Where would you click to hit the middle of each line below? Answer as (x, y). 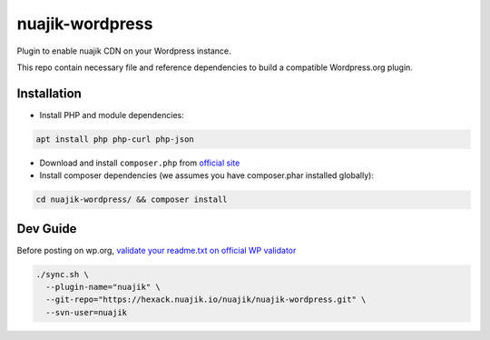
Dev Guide (47, 229)
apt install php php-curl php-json (115, 139)
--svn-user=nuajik (86, 312)
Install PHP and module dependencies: (112, 115)
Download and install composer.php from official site (140, 163)
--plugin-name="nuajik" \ (103, 287)
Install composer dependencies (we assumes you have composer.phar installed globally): (206, 175)
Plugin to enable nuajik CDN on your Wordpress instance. (124, 51)
